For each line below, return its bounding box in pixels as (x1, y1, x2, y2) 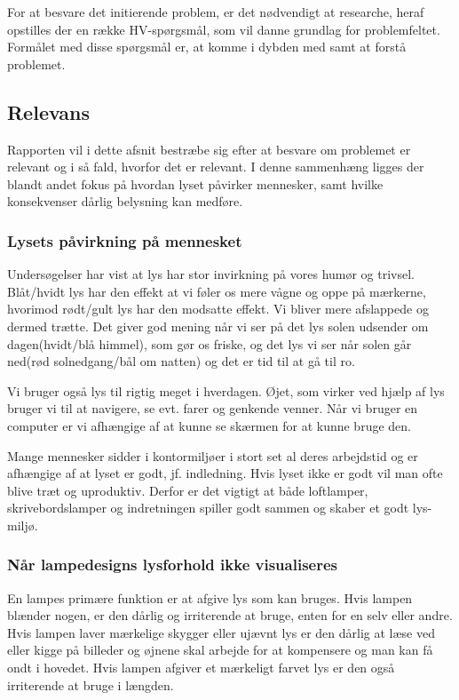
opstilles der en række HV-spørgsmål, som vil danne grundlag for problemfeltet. (7, 20, 440, 38)
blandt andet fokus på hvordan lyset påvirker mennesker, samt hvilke (7, 174, 384, 193)
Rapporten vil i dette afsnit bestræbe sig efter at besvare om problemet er (7, 139, 411, 158)
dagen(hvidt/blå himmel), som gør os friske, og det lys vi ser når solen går (7, 334, 412, 353)
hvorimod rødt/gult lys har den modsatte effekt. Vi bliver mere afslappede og (7, 299, 429, 318)
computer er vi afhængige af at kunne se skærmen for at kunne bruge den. (7, 416, 411, 434)
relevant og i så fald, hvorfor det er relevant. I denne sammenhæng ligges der (7, 157, 424, 176)
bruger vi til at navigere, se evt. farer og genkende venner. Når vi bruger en (7, 399, 418, 418)
